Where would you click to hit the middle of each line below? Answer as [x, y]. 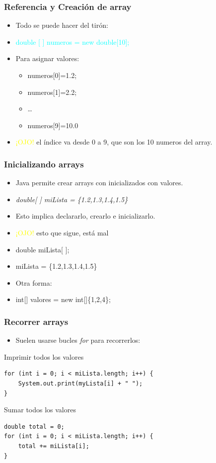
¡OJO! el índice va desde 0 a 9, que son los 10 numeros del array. [114, 142]
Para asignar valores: [47, 58]
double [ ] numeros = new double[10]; [72, 41]
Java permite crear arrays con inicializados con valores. [99, 183]
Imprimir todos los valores [44, 356]
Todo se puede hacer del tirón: [62, 25]
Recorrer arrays [36, 321]
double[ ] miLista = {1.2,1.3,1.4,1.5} [72, 199]
